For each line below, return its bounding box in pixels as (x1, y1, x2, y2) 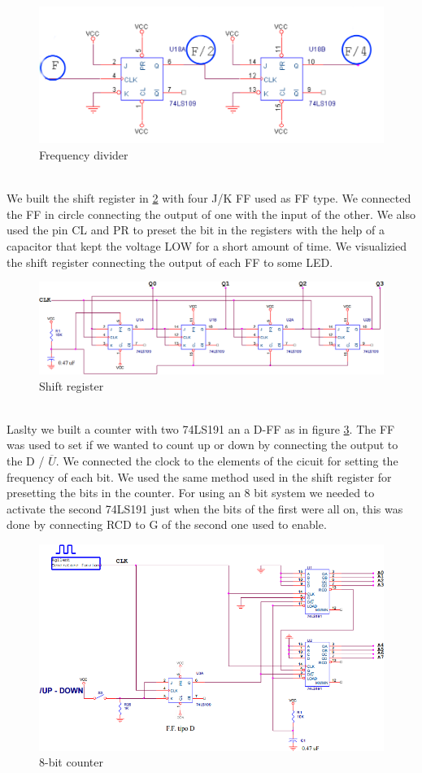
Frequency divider (39, 146, 128, 164)
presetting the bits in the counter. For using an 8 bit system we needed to (7, 484, 375, 501)
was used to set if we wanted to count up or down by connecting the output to (7, 436, 398, 453)
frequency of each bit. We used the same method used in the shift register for (7, 468, 392, 485)
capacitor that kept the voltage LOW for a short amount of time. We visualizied (7, 238, 407, 255)
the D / (7, 452, 45, 469)
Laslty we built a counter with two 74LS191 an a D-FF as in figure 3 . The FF (7, 420, 395, 437)
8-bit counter (39, 753, 103, 771)
